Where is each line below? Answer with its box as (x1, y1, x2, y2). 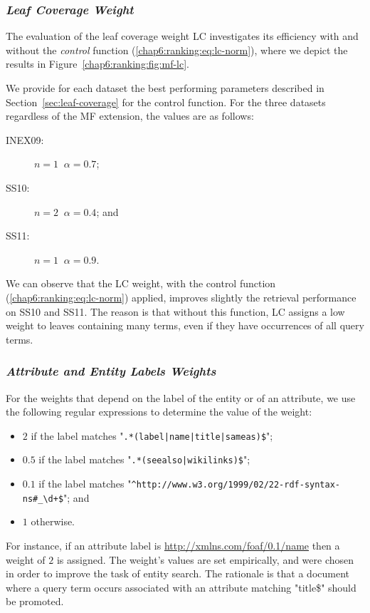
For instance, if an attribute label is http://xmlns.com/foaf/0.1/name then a (6, 537, 340, 552)
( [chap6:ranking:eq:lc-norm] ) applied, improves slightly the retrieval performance (6, 289, 356, 304)
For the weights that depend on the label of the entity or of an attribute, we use (6, 390, 356, 405)
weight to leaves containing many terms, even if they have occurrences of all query (6, 318, 364, 333)
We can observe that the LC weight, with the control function (6, 276, 276, 291)
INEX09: (6, 132, 44, 147)
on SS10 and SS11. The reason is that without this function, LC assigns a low (6, 304, 345, 319)
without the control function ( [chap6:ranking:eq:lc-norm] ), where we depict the (6, 42, 348, 57)
